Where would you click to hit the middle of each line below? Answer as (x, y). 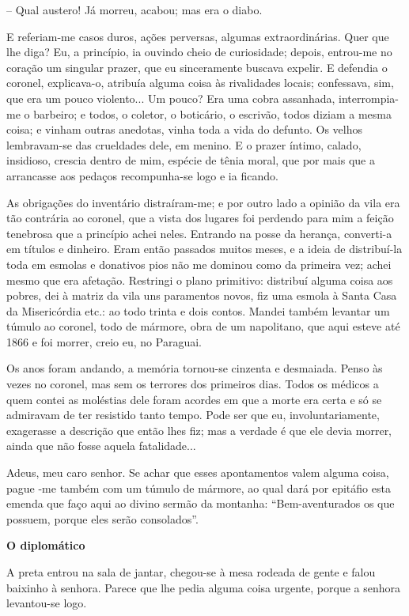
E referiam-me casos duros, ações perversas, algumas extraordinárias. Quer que (198, 36)
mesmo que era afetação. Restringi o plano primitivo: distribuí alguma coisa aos (200, 280)
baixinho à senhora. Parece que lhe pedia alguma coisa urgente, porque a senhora (204, 587)
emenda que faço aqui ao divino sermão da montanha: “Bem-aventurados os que (201, 503)
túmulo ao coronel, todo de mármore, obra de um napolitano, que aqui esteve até (203, 326)
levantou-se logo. (47, 603)
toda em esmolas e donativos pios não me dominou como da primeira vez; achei (199, 264)
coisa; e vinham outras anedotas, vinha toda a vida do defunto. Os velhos (185, 129)
